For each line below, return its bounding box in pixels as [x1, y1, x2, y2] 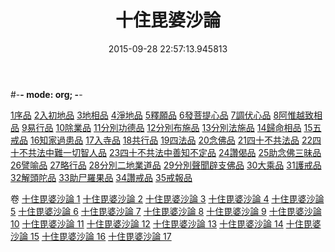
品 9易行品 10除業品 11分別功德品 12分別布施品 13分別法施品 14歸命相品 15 [10, 121, 313, 133]
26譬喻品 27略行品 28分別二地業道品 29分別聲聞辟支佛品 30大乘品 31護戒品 [10, 159, 322, 171]
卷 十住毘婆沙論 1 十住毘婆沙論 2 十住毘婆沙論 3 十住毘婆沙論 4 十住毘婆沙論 [10, 192, 325, 205]
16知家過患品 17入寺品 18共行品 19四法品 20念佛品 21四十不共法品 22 [29, 134, 313, 146]
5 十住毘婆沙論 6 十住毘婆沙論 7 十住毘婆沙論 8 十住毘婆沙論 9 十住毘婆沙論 [10, 205, 322, 217]
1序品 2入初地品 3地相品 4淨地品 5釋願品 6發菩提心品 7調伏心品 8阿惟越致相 [10, 109, 323, 121]
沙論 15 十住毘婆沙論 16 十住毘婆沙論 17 [10, 230, 172, 242]
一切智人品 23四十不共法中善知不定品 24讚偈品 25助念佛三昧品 [62, 146, 322, 158]
